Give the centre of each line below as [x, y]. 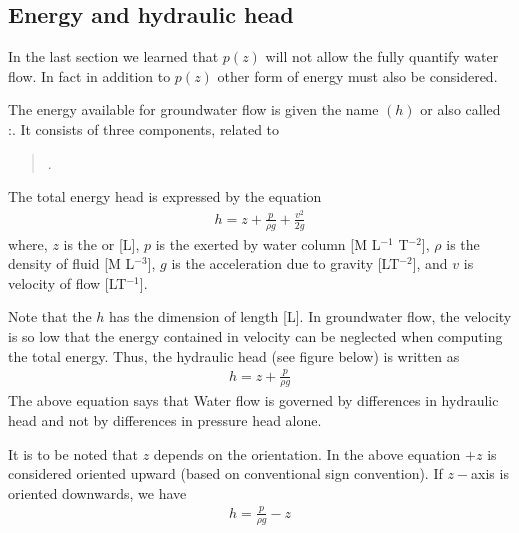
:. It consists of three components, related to [144, 128]
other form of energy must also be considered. [357, 75]
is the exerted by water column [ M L [268, 243]
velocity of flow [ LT [67, 282]
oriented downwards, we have [97, 492]
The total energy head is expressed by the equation [165, 196]
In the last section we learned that [113, 56]
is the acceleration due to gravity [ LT [285, 263]
